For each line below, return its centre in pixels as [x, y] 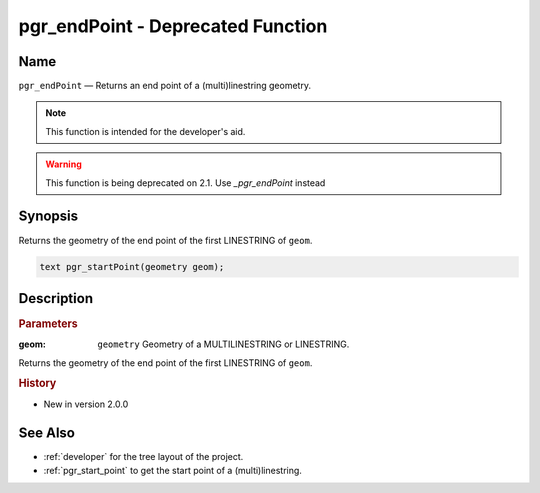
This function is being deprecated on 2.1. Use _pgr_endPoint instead [185, 182]
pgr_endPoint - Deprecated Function [173, 26]
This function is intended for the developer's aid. [145, 131]
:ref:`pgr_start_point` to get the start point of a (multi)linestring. [172, 471]
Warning [63, 164]
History [37, 383]
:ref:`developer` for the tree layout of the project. [143, 456]
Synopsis [48, 216]
